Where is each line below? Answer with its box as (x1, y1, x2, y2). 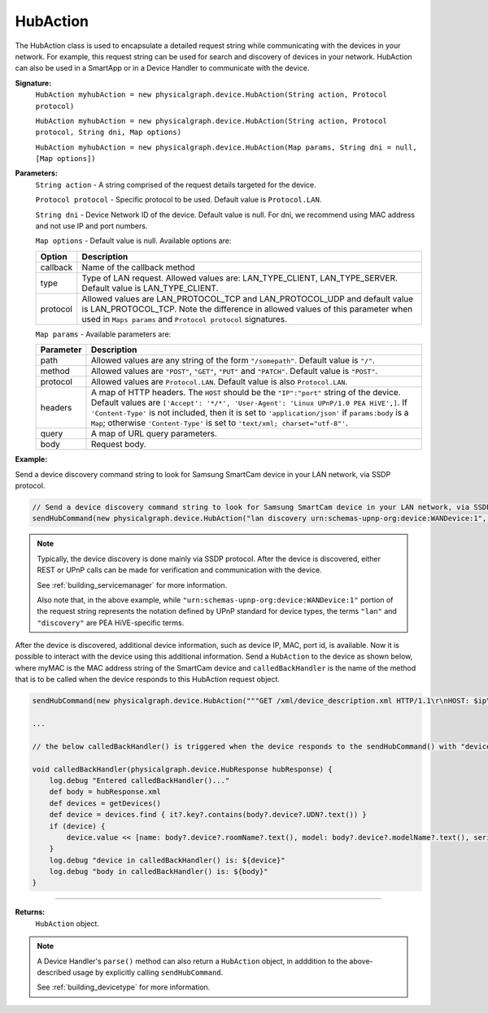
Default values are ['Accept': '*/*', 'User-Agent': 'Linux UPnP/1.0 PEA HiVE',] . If (90, 397, 408, 408)
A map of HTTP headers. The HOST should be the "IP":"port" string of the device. (90, 387, 401, 398)
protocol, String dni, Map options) (35, 128, 182, 137)
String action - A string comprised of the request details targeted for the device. (35, 180, 316, 189)
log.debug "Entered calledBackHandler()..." (49, 776, 230, 785)
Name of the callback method (81, 261, 195, 272)
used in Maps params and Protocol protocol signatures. (81, 313, 288, 324)
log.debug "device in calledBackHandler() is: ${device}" (49, 855, 285, 865)
